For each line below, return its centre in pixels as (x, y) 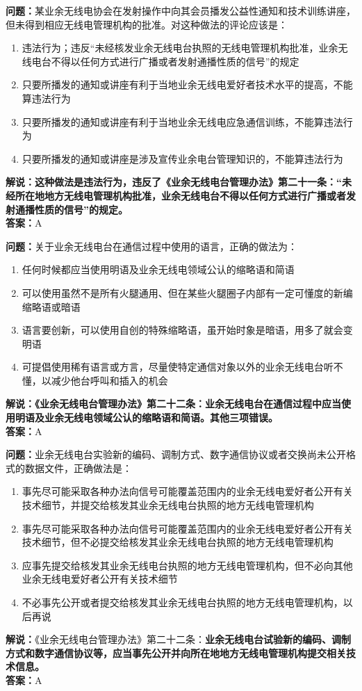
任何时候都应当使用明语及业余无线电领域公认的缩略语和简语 (158, 269)
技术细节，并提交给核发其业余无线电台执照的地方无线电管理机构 (168, 505)
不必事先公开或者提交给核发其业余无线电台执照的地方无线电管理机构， (182, 602)
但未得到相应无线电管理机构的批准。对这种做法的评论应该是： (147, 24)
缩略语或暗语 (51, 306)
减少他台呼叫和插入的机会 (109, 380)
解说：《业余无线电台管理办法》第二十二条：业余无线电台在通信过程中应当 (173, 404)
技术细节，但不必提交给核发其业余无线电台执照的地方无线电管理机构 (178, 542)
